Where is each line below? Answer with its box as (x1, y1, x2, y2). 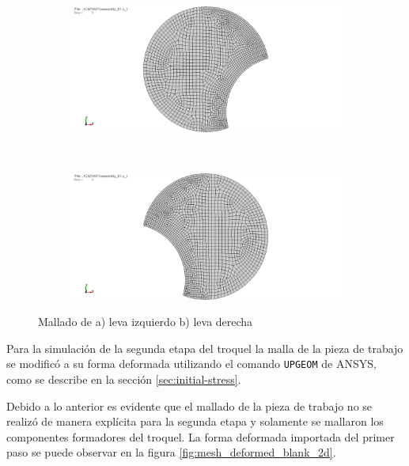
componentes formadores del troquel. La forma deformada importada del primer (6, 428, 395, 445)
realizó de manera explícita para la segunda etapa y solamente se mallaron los (6, 413, 384, 430)
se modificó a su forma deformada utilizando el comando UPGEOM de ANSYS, (6, 355, 377, 372)
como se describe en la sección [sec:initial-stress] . (6, 371, 241, 388)
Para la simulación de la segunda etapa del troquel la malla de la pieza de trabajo (6, 339, 403, 356)
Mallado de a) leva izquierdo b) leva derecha (38, 313, 253, 330)
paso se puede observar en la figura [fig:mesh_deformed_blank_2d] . (6, 444, 336, 460)
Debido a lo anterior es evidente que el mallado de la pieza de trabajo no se (6, 397, 373, 414)
